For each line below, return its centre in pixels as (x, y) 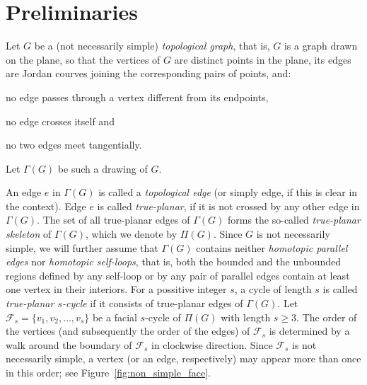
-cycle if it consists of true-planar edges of (152, 303)
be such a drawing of (103, 168)
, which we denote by (132, 234)
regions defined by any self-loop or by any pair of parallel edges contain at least (178, 275)
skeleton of (29, 234)
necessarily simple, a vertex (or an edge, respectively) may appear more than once (183, 358)
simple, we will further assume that (82, 247)
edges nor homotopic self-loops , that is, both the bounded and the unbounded (174, 262)
